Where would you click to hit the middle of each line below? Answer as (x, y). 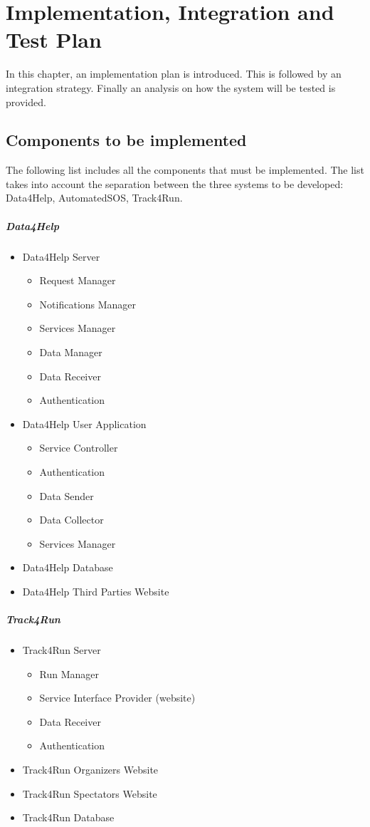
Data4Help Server (61, 256)
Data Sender (67, 495)
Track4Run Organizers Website (90, 770)
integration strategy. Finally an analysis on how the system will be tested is (171, 87)
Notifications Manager (88, 304)
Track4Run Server (62, 650)
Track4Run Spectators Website (90, 793)
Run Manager (69, 673)
